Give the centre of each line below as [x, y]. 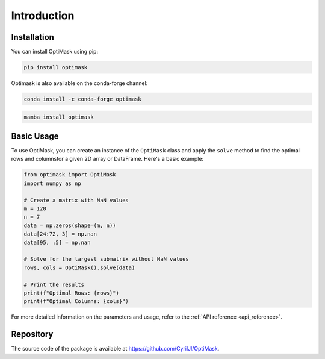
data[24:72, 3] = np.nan [60, 234]
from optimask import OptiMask [70, 175]
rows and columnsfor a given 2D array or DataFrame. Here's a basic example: [107, 159]
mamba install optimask [59, 117]
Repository [32, 334]
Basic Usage [35, 136]
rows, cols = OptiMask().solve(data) [79, 267]
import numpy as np [52, 183]
